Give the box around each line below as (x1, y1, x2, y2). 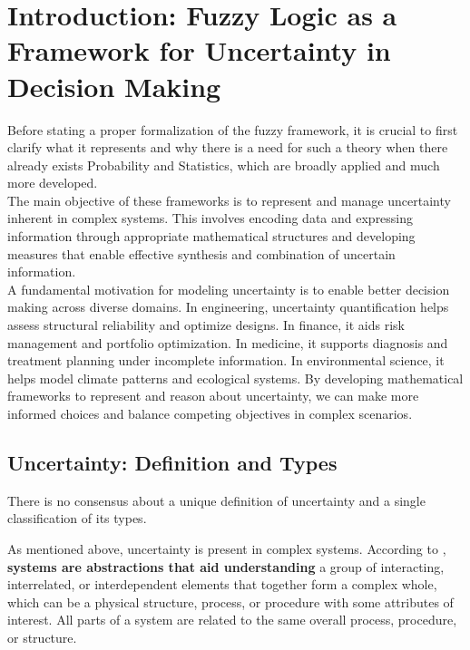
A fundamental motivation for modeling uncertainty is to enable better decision (7, 279, 450, 298)
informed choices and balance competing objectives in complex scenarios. (7, 404, 413, 422)
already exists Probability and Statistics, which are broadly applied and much (7, 155, 440, 174)
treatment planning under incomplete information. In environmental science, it (7, 351, 445, 370)
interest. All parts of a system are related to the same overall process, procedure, (7, 610, 457, 629)
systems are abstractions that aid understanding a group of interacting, (7, 557, 445, 576)
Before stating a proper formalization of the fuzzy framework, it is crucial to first (7, 120, 458, 139)
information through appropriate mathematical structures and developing (7, 227, 416, 246)
